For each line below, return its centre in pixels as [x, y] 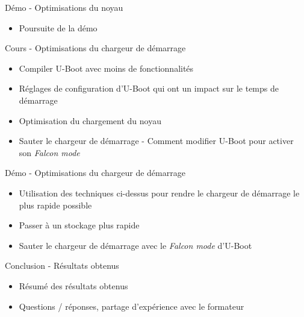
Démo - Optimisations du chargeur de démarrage [95, 173]
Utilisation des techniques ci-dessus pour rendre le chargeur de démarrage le [159, 193]
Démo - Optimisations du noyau [64, 7]
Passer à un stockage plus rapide [79, 225]
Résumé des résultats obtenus [73, 285]
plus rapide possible [55, 205]
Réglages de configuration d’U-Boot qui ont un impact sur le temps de [149, 88]
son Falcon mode [49, 152]
